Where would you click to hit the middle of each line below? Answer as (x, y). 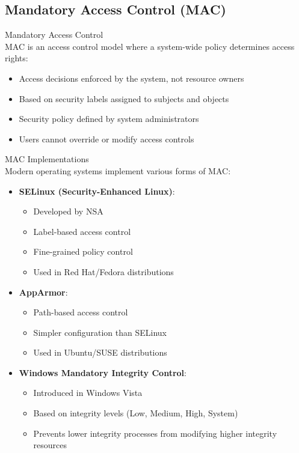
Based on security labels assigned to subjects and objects (124, 98)
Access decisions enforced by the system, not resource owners (131, 78)
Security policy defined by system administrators (109, 119)
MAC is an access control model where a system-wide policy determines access (150, 46)
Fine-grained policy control (83, 251)
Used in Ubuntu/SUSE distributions (100, 352)
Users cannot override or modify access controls (106, 138)
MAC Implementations (47, 159)
